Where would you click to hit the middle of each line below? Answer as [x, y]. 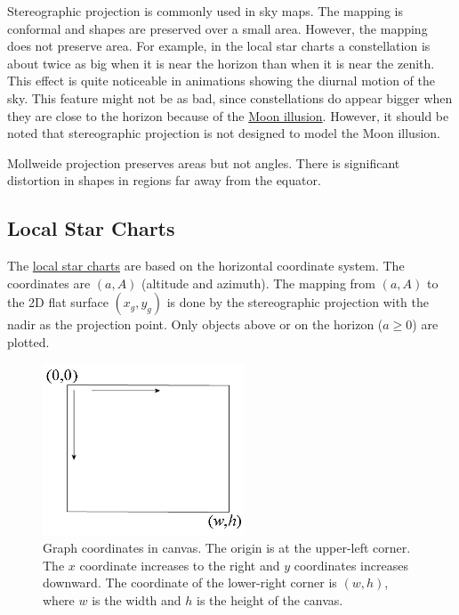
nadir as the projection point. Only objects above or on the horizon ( [195, 324]
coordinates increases [351, 565]
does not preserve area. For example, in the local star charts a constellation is [219, 46]
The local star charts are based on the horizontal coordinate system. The [206, 266]
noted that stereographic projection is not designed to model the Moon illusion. [224, 133]
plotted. [28, 341]
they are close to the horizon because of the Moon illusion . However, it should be [228, 115]
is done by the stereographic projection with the [298, 302]
